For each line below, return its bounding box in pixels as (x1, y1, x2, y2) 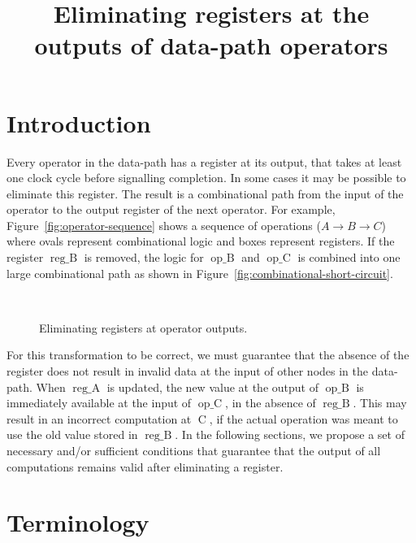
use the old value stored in (6, 426, 138, 443)
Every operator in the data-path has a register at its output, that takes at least (6, 153, 402, 170)
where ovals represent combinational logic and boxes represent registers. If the (6, 232, 395, 250)
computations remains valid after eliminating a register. (6, 458, 284, 475)
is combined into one (297, 249, 401, 266)
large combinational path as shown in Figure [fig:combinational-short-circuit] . (6, 264, 393, 281)
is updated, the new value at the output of (106, 378, 318, 395)
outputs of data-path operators (34, 28, 388, 62)
